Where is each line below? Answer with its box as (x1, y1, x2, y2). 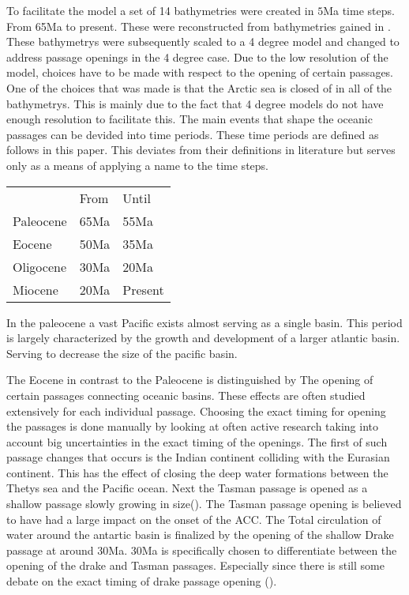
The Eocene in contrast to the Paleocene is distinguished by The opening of (6, 371, 373, 388)
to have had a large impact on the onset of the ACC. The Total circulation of (6, 510, 381, 527)
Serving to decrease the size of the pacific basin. (6, 345, 238, 361)
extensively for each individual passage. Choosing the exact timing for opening (6, 402, 386, 419)
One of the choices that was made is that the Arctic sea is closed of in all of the (6, 79, 392, 96)
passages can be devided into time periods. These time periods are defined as (6, 126, 379, 142)
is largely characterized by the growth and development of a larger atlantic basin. (6, 330, 400, 346)
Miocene (13, 280, 58, 299)
